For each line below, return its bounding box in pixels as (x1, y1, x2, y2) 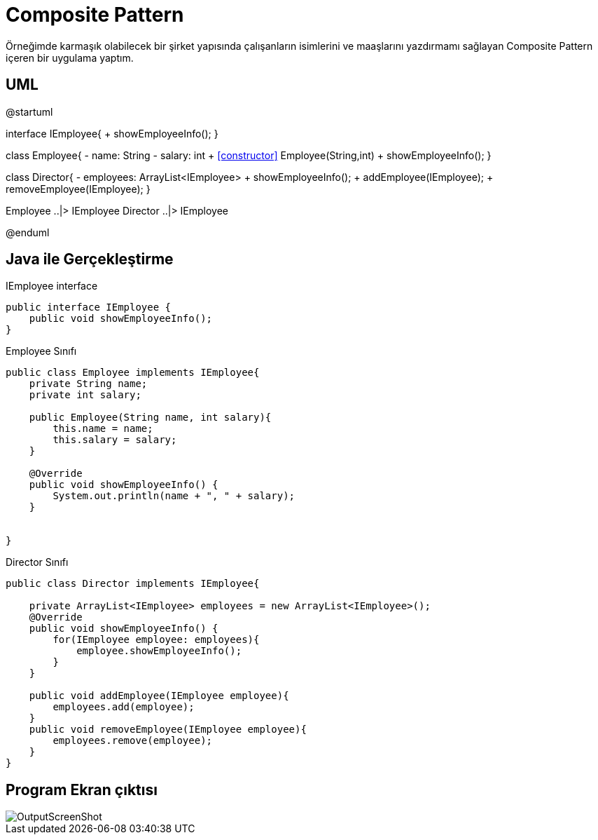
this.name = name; (53, 423, 153, 435)
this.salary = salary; (53, 434, 177, 446)
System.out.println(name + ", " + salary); (53, 490, 295, 502)
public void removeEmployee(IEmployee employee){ (29, 724, 307, 736)
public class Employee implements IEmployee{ (6, 367, 260, 379)
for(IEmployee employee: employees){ (53, 634, 260, 646)
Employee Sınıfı (6, 345, 77, 358)
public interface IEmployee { (6, 302, 172, 313)
